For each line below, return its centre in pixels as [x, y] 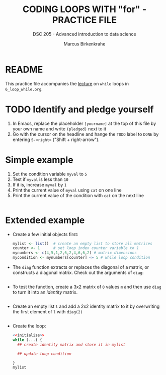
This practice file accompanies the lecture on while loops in [67, 83]
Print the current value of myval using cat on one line [67, 190]
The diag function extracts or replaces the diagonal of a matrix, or [81, 267]
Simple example [39, 160]
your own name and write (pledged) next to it [59, 129]
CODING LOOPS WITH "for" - [85, 9]
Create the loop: [29, 326]
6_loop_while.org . [24, 89]
